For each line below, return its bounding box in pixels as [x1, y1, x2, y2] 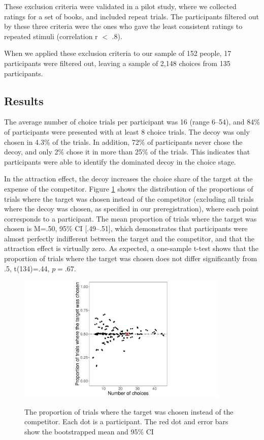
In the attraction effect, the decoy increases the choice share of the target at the [4, 173, 253, 184]
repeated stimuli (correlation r [4, 30, 98, 41]
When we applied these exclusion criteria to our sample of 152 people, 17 [4, 48, 232, 58]
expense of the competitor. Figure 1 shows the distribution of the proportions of [4, 183, 253, 194]
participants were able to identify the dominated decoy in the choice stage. [4, 156, 236, 167]
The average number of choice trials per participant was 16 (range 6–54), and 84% [4, 116, 260, 127]
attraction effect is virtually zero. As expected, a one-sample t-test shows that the [4, 243, 259, 254]
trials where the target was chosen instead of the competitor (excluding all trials [4, 193, 254, 204]
